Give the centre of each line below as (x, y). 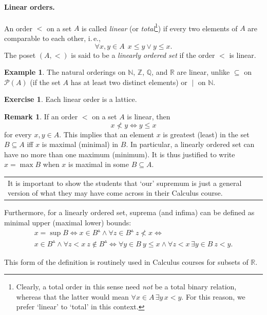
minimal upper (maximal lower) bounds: (68, 223)
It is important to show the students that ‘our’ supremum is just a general (125, 183)
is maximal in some (99, 164)
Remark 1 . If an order (41, 117)
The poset (20, 55)
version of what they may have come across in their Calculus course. (115, 193)
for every (18, 134)
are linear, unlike (203, 72)
